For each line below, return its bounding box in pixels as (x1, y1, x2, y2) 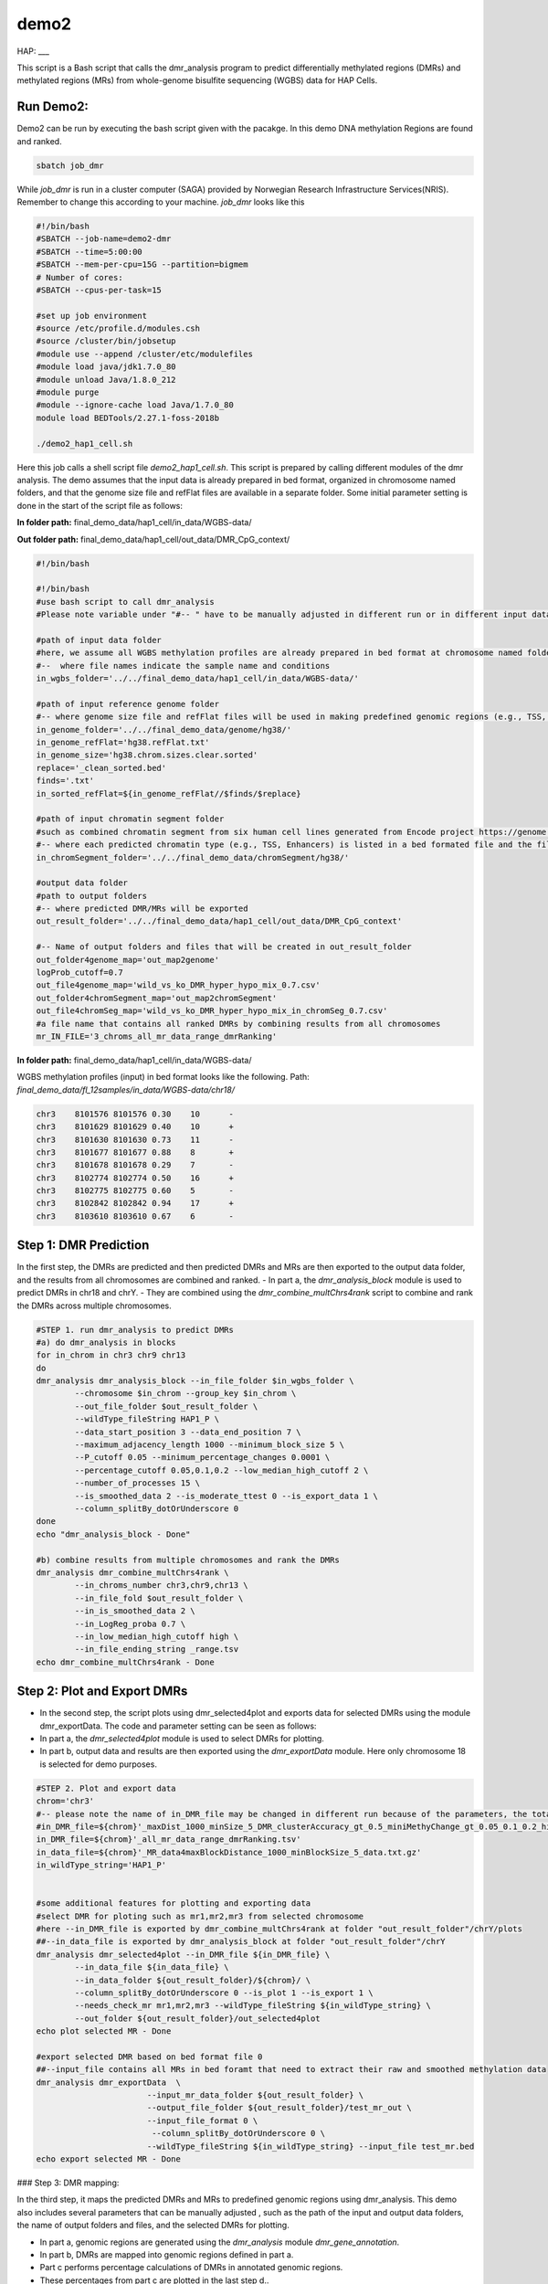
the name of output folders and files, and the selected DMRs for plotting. (16, 2220, 290, 2231)
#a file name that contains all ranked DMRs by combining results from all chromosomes (36, 1019, 441, 1029)
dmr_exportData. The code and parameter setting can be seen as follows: (39, 1720, 317, 1731)
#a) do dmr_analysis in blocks (36, 1337, 177, 1348)
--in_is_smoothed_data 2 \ (74, 1606, 195, 1616)
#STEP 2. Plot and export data (36, 1782, 177, 1793)
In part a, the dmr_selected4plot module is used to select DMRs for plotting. (39, 1732, 324, 1744)
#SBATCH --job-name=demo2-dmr (36, 234, 172, 244)
